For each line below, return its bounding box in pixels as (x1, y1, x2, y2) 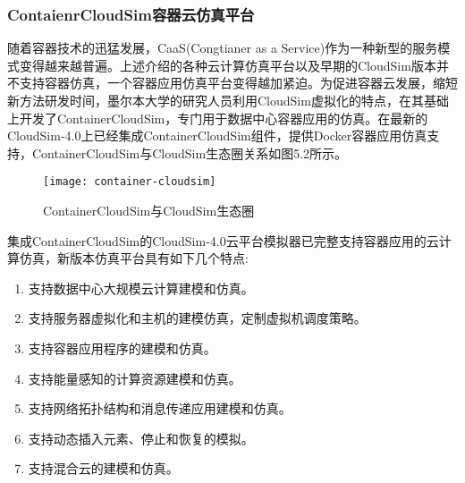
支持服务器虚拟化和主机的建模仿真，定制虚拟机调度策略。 (28, 309, 367, 327)
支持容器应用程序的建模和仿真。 (28, 339, 216, 357)
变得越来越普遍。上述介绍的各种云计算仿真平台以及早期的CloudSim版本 (19, 55, 436, 74)
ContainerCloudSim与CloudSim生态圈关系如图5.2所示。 (31, 143, 348, 162)
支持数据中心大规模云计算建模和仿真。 (28, 278, 254, 297)
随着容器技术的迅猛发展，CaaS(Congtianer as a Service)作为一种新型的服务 (7, 38, 438, 57)
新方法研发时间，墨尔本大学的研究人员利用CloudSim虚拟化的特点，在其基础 (7, 91, 449, 109)
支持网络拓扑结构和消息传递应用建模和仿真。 (28, 399, 292, 418)
